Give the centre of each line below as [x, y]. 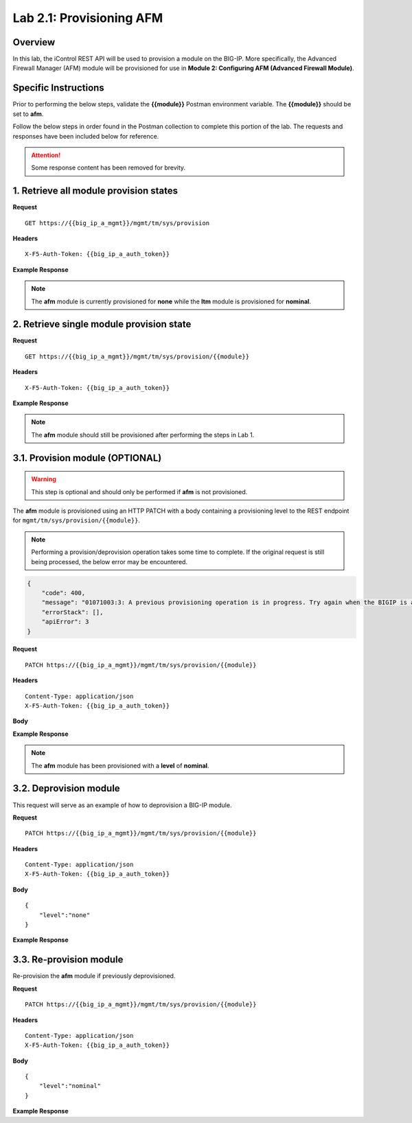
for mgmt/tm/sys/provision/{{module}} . [77, 520]
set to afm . [28, 114]
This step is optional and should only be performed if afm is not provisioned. [139, 491]
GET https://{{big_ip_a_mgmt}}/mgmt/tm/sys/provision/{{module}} [137, 356]
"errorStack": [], [72, 612]
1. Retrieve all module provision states [95, 191]
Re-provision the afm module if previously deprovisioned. [94, 976]
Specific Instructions [58, 88]
